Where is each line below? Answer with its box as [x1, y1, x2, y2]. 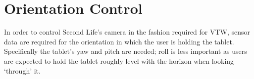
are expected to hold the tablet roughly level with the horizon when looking [4, 55, 234, 66]
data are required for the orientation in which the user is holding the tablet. [4, 36, 234, 46]
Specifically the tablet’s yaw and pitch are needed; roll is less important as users [4, 46, 247, 56]
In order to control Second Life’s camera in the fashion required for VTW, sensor [4, 27, 251, 37]
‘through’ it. [4, 65, 41, 76]
